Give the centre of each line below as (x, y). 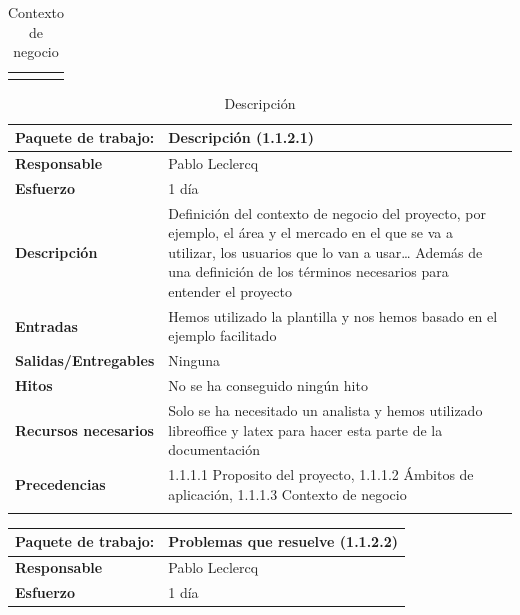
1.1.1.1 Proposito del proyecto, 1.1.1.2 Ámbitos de (321, 474)
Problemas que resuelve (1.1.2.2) (283, 541)
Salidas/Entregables (85, 360)
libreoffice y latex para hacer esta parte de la (305, 429)
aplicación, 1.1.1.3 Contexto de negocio (287, 493)
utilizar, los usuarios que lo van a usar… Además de (325, 251)
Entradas (46, 325)
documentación (214, 449)
